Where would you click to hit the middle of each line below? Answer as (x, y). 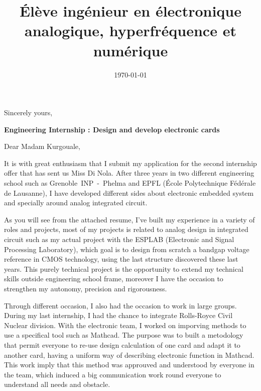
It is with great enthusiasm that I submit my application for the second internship (130, 163)
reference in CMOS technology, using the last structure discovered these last (121, 259)
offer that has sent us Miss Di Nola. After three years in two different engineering (129, 173)
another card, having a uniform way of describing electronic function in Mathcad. (129, 355)
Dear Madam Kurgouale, (42, 146)
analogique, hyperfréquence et (130, 30)
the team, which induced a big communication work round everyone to (113, 374)
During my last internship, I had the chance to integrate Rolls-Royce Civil (118, 315)
